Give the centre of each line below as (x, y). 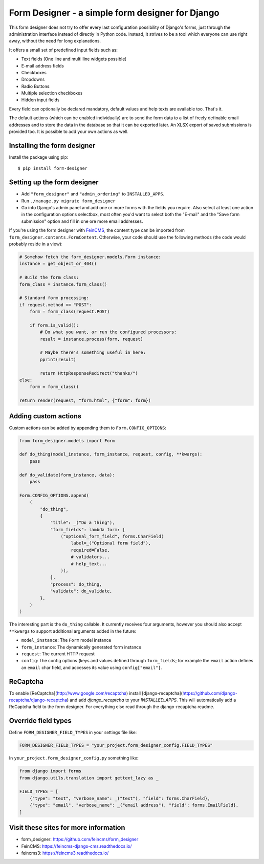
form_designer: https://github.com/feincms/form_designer (80, 839)
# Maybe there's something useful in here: (93, 353)
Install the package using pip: (39, 157)
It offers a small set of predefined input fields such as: (63, 50)
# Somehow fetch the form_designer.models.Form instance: (90, 257)
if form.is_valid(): (54, 325)
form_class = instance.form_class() (63, 284)
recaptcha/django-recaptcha (38, 700)
